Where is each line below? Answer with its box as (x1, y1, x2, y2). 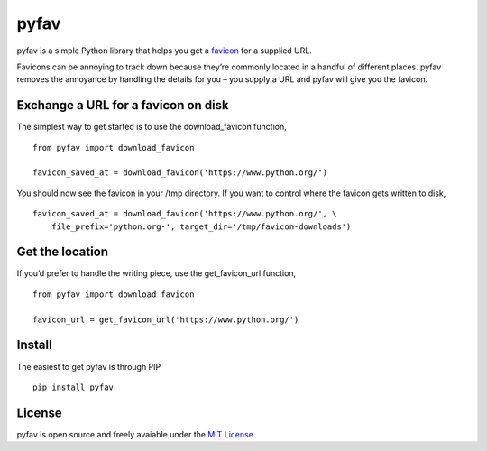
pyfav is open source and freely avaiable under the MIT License (16, 428, 254, 439)
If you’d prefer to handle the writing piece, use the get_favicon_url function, (16, 268, 297, 279)
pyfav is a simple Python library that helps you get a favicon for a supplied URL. (16, 45, 313, 56)
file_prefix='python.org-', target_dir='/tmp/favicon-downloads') (51, 221, 352, 232)
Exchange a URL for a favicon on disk (16, 97, 229, 113)
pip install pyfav (32, 382, 115, 392)
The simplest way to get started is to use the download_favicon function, (16, 122, 288, 133)
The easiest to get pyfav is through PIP (16, 361, 161, 372)
